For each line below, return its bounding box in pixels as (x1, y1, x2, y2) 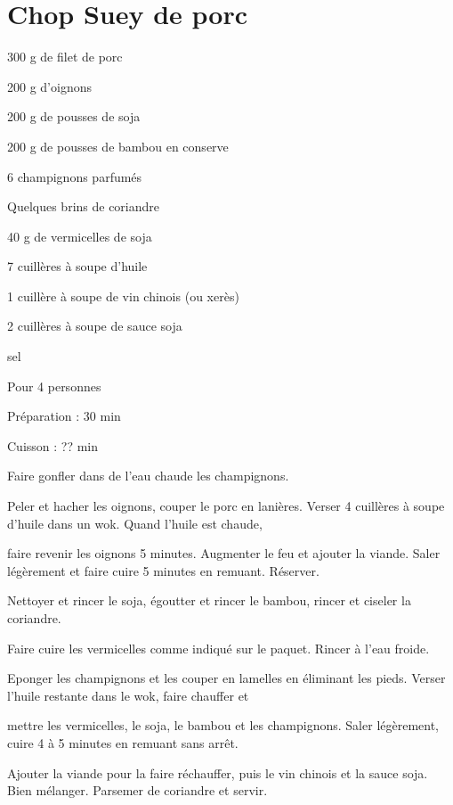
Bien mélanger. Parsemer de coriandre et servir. (7, 781, 268, 800)
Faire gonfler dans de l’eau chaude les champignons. (7, 466, 289, 485)
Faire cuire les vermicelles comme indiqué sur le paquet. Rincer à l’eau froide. (7, 638, 430, 657)
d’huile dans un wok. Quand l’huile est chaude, (7, 513, 263, 532)
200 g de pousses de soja (7, 107, 141, 126)
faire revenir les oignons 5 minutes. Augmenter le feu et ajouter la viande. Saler (7, 544, 441, 563)
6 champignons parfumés (7, 167, 142, 185)
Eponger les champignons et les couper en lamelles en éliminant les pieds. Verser (7, 669, 446, 687)
